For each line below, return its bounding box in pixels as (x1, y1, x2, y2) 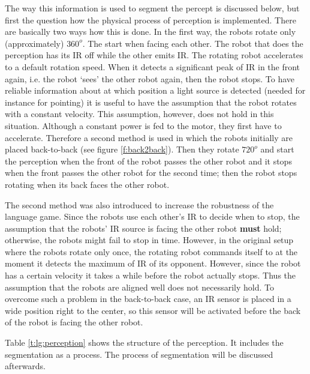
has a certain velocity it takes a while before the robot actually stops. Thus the (5, 269, 296, 282)
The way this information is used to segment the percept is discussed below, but (5, 2, 300, 14)
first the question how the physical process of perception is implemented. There (5, 13, 296, 26)
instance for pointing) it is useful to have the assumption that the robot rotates (5, 95, 297, 108)
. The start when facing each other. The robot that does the (82, 37, 303, 49)
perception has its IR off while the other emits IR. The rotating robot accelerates (5, 49, 303, 61)
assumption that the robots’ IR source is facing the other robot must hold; (5, 222, 282, 234)
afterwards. (5, 360, 46, 372)
